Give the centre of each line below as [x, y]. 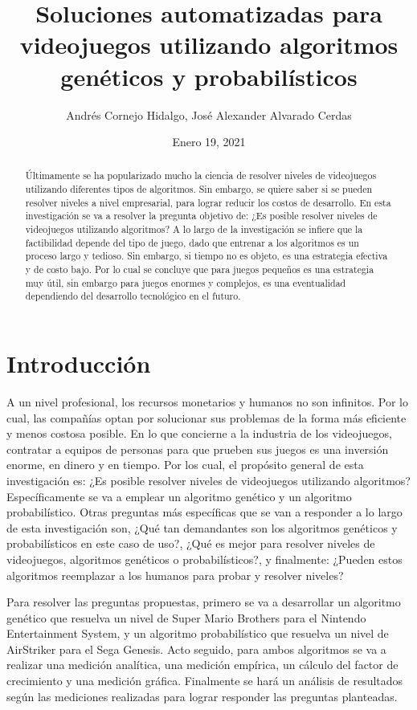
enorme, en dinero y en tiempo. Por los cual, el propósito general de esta [185, 465]
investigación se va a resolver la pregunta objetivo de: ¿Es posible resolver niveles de [201, 216]
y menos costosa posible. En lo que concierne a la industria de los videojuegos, [199, 433]
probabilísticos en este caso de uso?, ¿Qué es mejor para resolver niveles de [191, 543]
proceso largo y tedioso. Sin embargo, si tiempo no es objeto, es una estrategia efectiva [206, 256]
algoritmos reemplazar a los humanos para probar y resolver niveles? [175, 575]
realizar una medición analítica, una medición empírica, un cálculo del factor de [202, 665]
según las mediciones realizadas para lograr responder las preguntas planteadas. [202, 696]
